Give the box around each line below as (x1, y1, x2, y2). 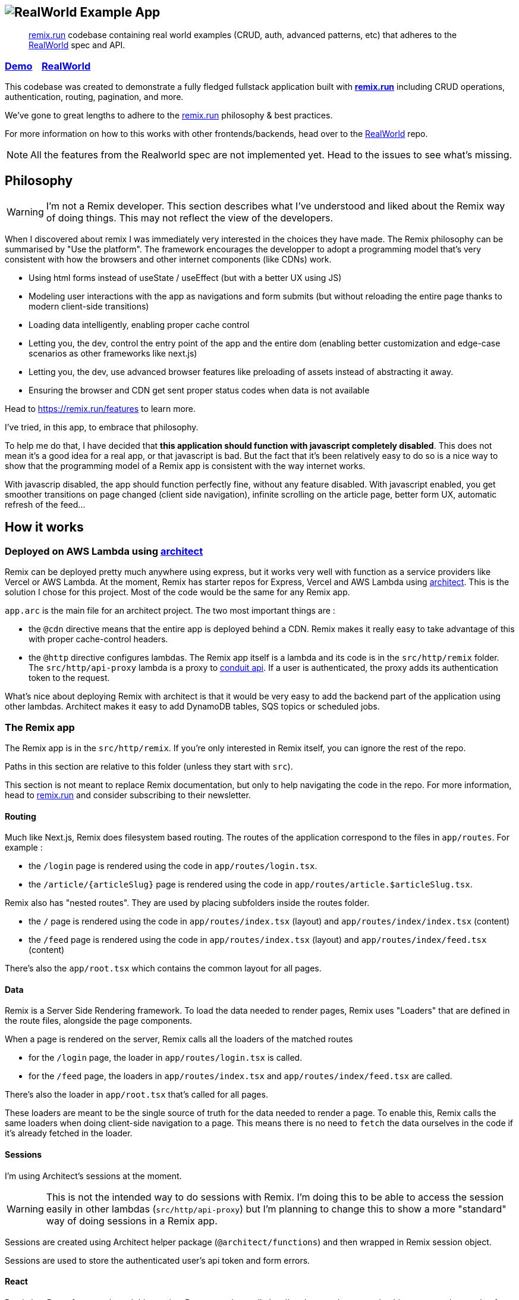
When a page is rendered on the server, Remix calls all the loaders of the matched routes (5, 1034, 353, 1045)
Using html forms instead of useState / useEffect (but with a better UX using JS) (29, 273, 342, 283)
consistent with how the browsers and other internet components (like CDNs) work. (5, 254, 332, 265)
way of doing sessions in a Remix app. (46, 1214, 218, 1227)
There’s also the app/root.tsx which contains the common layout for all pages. (5, 963, 322, 974)
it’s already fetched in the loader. (5, 1128, 133, 1139)
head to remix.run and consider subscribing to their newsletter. (5, 789, 251, 800)
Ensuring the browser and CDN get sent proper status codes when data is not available (29, 385, 370, 396)
